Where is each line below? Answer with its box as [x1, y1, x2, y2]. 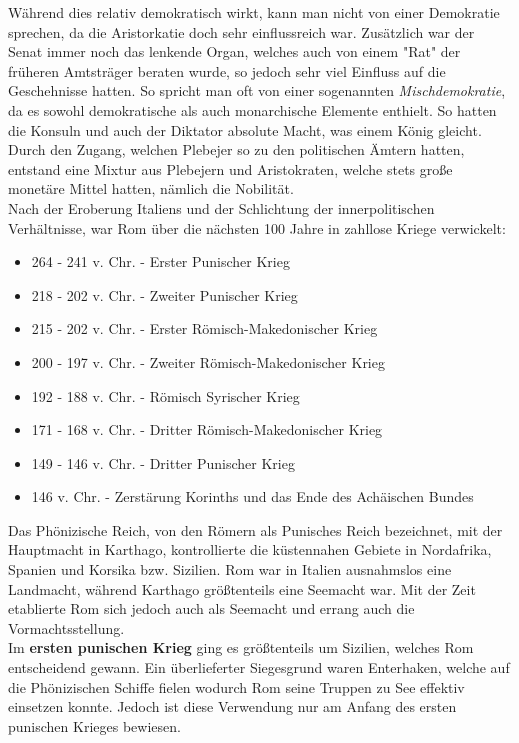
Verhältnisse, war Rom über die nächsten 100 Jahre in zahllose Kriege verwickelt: [8, 217, 506, 238]
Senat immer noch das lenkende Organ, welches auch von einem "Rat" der [8, 41, 461, 62]
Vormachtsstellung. [8, 617, 125, 638]
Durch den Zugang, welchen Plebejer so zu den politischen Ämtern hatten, [8, 139, 465, 160]
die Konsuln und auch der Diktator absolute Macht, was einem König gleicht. [8, 119, 482, 140]
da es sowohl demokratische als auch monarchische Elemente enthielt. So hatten [8, 99, 497, 120]
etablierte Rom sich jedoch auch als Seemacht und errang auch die [8, 598, 415, 619]
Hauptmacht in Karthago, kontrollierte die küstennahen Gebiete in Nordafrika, [8, 539, 492, 560]
